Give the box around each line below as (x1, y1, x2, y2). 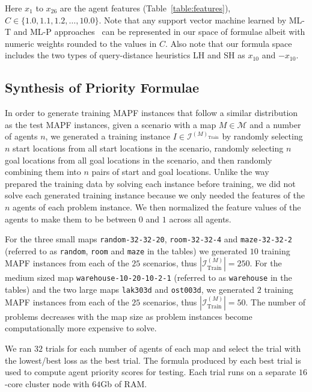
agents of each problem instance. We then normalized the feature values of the (13, 200, 301, 213)
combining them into (5, 165, 81, 178)
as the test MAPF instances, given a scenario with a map (5, 118, 216, 130)
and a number (249, 118, 301, 130)
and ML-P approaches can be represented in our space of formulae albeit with (13, 25, 305, 38)
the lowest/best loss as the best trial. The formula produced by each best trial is (5, 354, 301, 366)
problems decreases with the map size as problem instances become (5, 310, 252, 322)
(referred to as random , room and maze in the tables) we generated (5, 244, 248, 257)
